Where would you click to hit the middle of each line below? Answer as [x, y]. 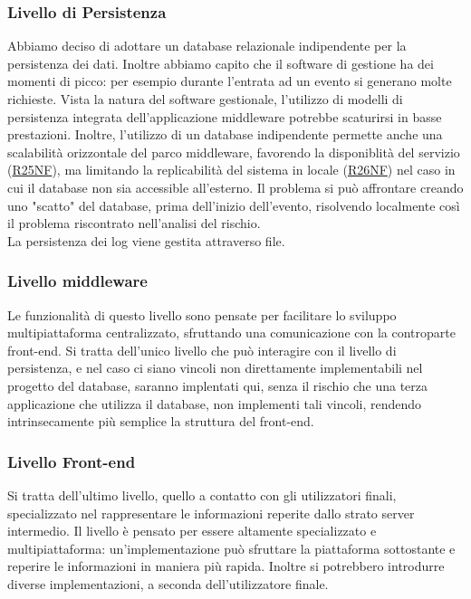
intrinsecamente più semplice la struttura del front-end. [161, 421]
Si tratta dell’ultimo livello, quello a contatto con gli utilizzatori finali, [202, 494]
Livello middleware [77, 281]
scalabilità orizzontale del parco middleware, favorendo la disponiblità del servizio [234, 152]
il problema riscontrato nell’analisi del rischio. [134, 223]
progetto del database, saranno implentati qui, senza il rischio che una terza [218, 385]
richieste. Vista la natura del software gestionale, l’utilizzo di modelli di [205, 99]
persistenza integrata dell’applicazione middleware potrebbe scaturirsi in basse [225, 116]
